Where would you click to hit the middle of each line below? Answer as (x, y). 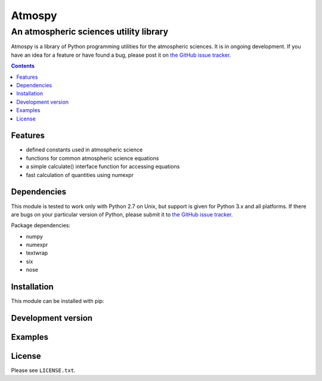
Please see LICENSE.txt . (43, 370)
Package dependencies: (41, 225)
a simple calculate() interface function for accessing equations (103, 166)
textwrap (37, 253)
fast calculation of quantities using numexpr (80, 175)
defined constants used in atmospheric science (84, 150)
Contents (23, 66)
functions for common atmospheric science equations (92, 158)
